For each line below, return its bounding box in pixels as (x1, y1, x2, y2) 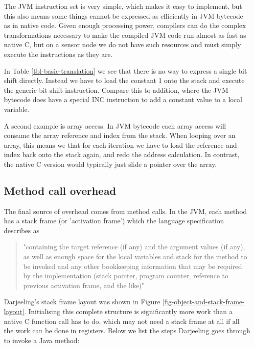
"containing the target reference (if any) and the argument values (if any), (23, 241, 245, 252)
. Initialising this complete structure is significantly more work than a (24, 306, 233, 317)
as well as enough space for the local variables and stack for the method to (23, 251, 247, 262)
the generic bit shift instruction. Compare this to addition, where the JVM (4, 84, 229, 95)
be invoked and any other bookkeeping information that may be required (23, 261, 242, 271)
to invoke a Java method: (4, 335, 80, 345)
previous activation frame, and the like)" (23, 280, 144, 290)
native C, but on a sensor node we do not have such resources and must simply (4, 39, 241, 50)
